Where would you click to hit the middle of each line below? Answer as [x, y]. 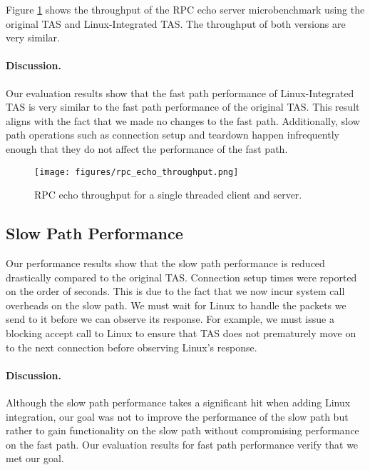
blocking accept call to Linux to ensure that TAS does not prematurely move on [181, 332]
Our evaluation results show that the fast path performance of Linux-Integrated [180, 92]
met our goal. [35, 458]
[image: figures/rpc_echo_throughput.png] [137, 172]
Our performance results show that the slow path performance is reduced [165, 263]
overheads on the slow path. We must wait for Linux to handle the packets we [176, 305]
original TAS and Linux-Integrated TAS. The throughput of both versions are [176, 23]
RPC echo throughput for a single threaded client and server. [168, 195]
